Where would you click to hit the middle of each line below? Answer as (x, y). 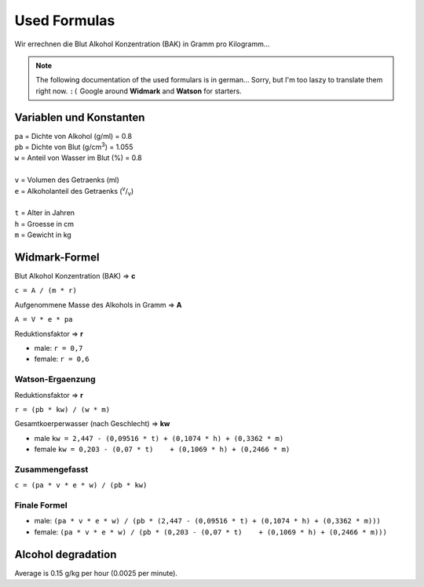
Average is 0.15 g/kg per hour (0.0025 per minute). (96, 573)
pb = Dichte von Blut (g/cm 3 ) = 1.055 (74, 147)
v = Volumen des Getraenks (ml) (67, 180)
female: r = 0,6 (62, 359)
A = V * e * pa (44, 319)
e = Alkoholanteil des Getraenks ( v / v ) (74, 191)
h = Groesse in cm (44, 224)
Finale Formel (41, 505)
